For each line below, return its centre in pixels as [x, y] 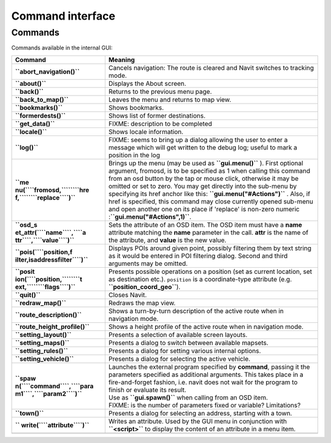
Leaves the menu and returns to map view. [170, 99]
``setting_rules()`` [42, 350]
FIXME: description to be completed [160, 124]
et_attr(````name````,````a [51, 232]
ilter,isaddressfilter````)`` [51, 259]
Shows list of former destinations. [157, 115]
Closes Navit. [127, 295]
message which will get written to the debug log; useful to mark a [203, 147]
